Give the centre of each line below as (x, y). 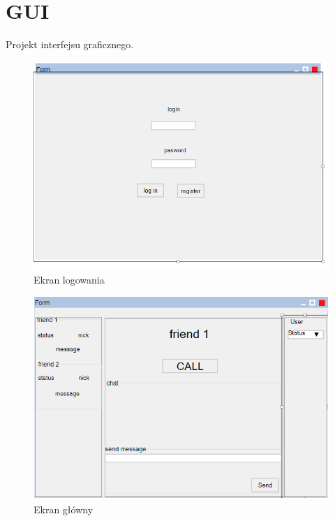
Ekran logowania (69, 280)
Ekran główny (64, 509)
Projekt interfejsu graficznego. (70, 44)
